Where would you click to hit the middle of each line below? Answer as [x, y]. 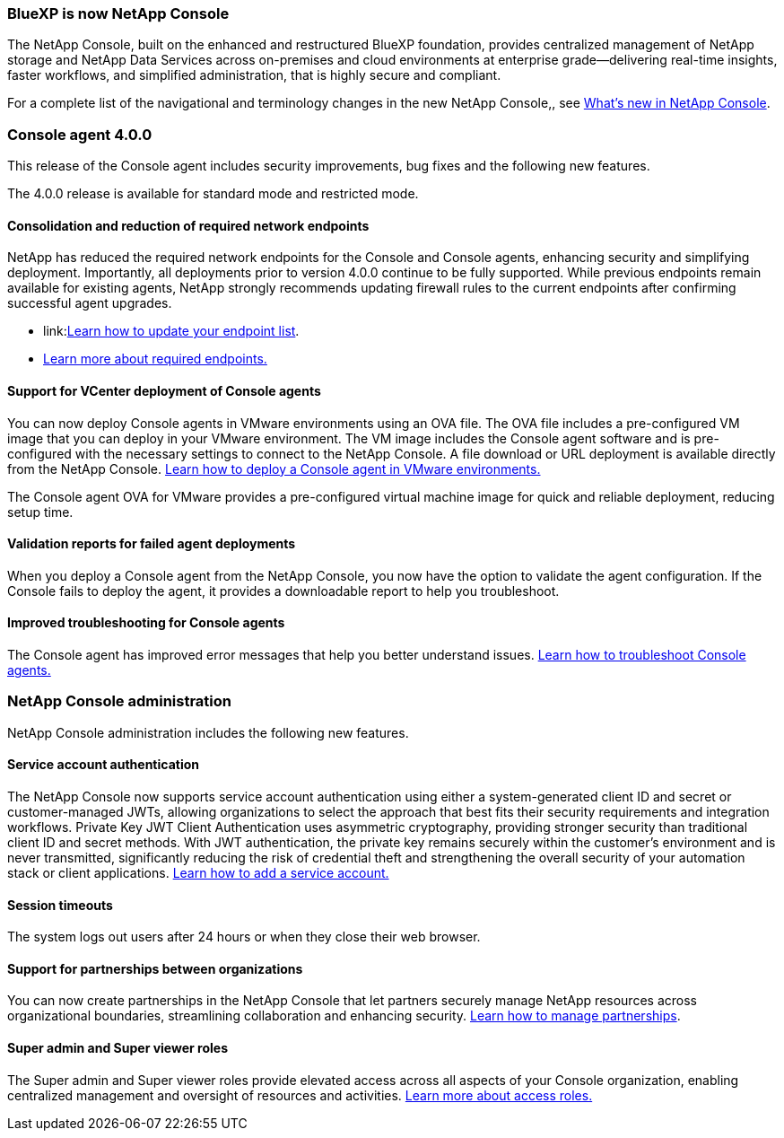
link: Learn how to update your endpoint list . [171, 331]
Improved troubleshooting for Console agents [146, 623]
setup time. [40, 512]
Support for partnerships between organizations [155, 968]
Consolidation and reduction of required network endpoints [188, 225]
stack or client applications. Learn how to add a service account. [198, 872]
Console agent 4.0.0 [80, 134]
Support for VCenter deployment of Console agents [164, 390]
